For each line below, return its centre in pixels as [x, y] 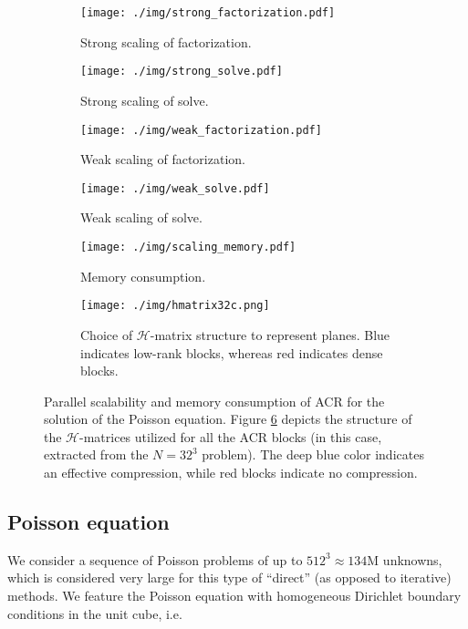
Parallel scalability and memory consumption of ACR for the [214, 401]
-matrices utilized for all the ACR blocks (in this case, [231, 436]
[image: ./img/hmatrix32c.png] [175, 306]
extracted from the [96, 454]
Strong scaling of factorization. [166, 41]
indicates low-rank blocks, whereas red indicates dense [232, 352]
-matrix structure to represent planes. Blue [270, 334]
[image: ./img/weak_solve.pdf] [175, 188]
